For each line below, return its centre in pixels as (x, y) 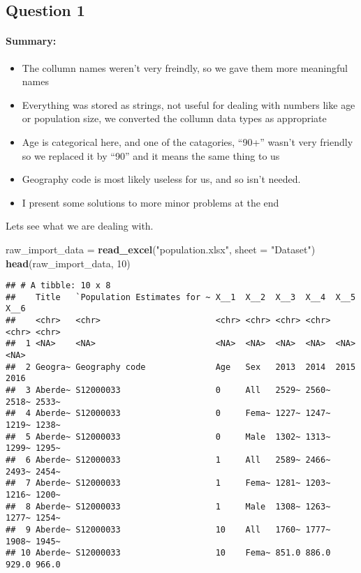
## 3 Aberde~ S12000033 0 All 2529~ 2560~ (168, 390)
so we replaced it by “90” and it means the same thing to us (151, 155)
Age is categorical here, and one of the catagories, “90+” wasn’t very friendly (187, 141)
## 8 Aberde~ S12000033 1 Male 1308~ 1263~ (168, 506)
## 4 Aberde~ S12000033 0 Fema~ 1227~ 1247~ (168, 414)
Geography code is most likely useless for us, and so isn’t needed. (161, 179)
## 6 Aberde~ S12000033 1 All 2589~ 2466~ (168, 460)
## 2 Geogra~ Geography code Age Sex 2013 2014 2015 (181, 367)
